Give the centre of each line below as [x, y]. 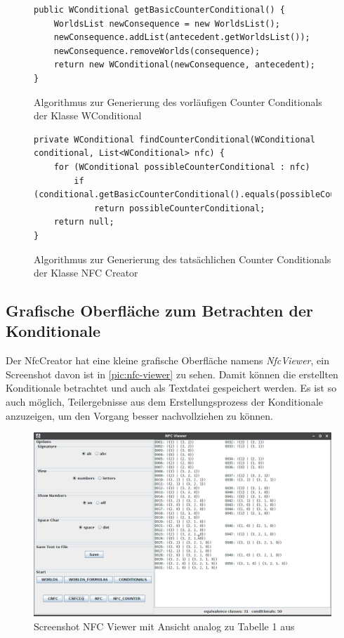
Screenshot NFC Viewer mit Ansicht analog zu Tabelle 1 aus [164, 626]
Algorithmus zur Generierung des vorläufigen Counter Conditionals [178, 101]
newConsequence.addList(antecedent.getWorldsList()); [182, 38]
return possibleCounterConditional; [179, 208]
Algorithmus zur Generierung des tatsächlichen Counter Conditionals [183, 259]
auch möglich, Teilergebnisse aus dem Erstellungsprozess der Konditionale [164, 402]
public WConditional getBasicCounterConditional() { [159, 10]
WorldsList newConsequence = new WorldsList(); [167, 24]
